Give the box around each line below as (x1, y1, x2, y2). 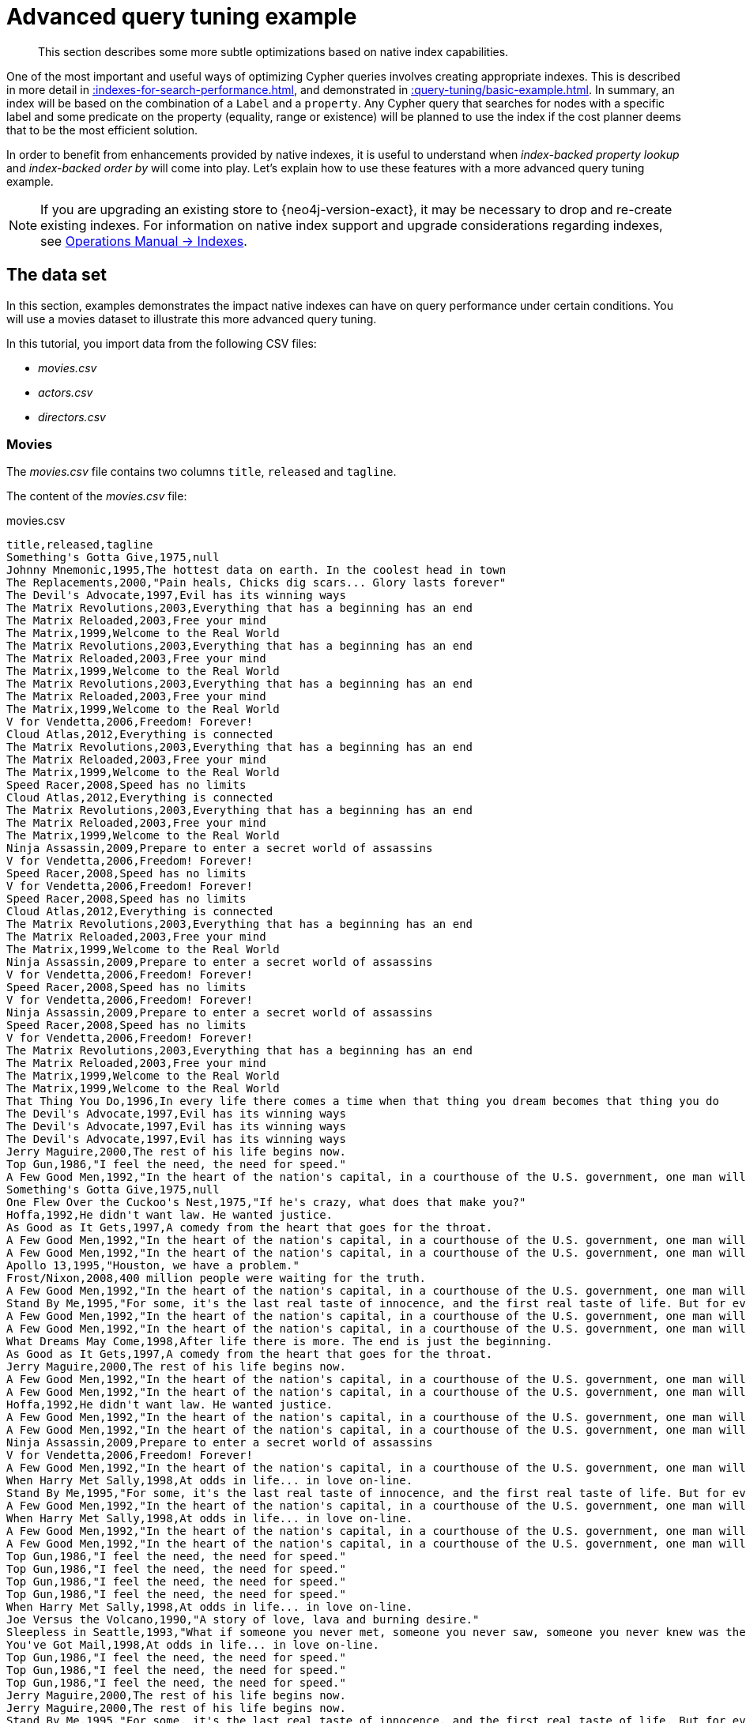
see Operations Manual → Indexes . (40, 232, 247, 249)
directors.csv (38, 409, 106, 424)
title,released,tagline (6, 538, 153, 552)
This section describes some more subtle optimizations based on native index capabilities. (38, 44, 509, 58)
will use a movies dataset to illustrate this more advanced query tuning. (6, 311, 377, 326)
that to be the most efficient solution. (6, 123, 198, 137)
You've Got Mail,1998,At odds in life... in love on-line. (6, 1638, 380, 1652)
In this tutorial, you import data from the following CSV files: (6, 336, 317, 350)
